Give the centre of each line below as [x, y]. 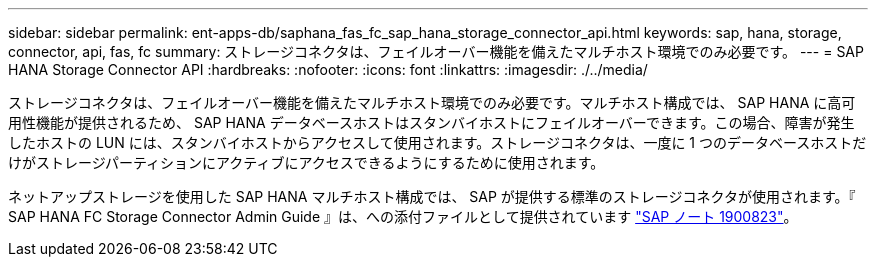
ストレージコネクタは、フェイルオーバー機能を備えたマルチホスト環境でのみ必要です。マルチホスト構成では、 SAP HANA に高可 [432, 102]
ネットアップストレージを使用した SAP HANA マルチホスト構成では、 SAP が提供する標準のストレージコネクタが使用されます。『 [432, 196]
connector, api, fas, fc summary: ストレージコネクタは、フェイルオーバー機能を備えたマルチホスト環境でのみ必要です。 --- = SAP [436, 51]
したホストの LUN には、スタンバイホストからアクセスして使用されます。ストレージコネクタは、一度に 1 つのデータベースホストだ [437, 142]
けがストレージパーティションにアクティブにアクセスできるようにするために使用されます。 [306, 162]
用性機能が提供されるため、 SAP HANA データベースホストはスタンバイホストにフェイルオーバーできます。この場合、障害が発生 [431, 122]
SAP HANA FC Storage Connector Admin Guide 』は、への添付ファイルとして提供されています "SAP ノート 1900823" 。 [403, 216]
